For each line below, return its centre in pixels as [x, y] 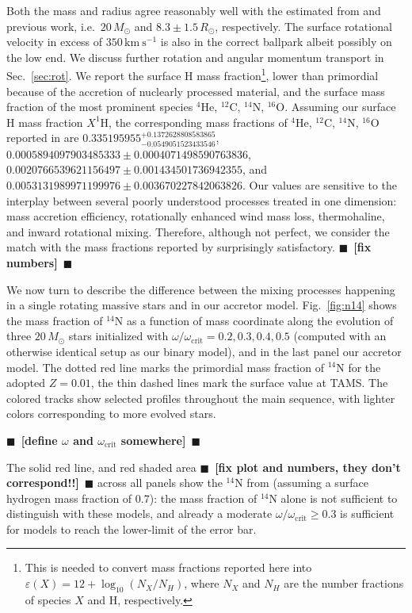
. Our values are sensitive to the [320, 185]
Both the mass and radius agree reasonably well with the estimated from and [194, 10]
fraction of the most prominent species [100, 107]
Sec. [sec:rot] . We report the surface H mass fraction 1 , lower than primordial [193, 75]
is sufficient [367, 513]
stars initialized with [118, 336]
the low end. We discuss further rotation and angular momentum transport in [195, 57]
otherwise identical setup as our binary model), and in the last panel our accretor [204, 351]
